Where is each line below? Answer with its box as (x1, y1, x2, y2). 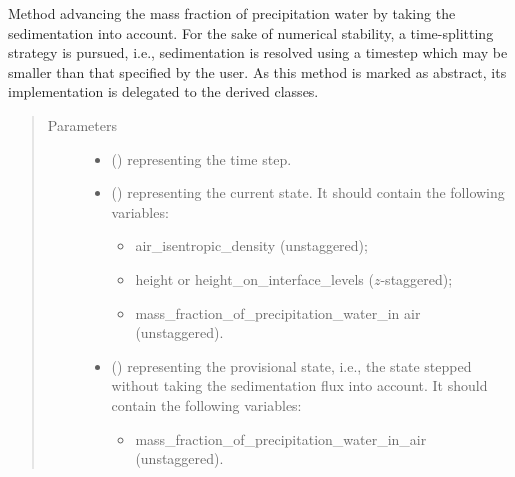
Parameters (47, 114, 117, 135)
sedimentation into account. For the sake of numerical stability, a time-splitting (8, 22, 494, 43)
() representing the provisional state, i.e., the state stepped (111, 355, 472, 376)
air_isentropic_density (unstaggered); (135, 235, 368, 256)
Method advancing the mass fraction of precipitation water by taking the (8, 3, 456, 23)
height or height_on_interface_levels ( (135, 268, 374, 289)
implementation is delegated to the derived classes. (8, 81, 319, 102)
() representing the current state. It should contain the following (111, 182, 505, 203)
